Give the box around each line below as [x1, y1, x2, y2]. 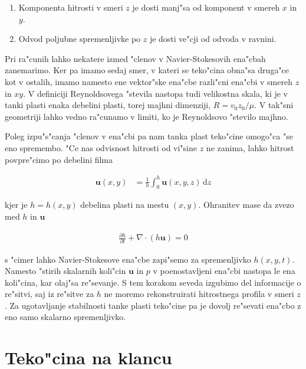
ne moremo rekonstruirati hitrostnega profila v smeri [104, 288, 294, 300]
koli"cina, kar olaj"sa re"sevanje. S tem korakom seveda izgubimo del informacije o [5, 276, 301, 288]
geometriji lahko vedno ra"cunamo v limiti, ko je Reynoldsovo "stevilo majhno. [5, 110, 288, 122]
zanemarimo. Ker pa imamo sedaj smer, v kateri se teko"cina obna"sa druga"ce [5, 64, 289, 76]
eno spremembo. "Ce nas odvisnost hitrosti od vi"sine [5, 141, 198, 154]
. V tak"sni [254, 99, 294, 111]
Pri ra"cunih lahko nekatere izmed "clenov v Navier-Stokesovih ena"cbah [5, 52, 266, 64]
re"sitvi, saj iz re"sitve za [5, 288, 94, 300]
